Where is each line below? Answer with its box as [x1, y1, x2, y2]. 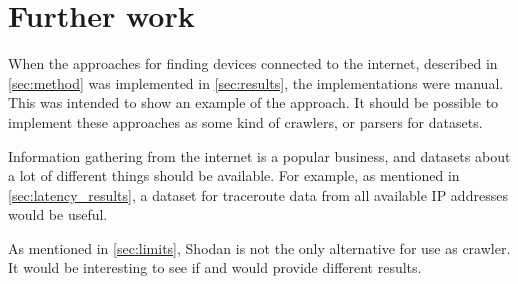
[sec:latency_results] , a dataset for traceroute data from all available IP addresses [8, 184, 508, 205]
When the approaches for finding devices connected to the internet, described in [8, 53, 498, 74]
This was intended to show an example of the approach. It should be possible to [8, 92, 499, 113]
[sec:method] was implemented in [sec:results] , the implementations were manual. [8, 72, 504, 93]
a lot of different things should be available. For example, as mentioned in [8, 165, 460, 186]
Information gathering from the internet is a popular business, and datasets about [8, 145, 511, 166]
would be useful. [8, 204, 108, 225]
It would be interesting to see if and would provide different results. [8, 257, 422, 278]
